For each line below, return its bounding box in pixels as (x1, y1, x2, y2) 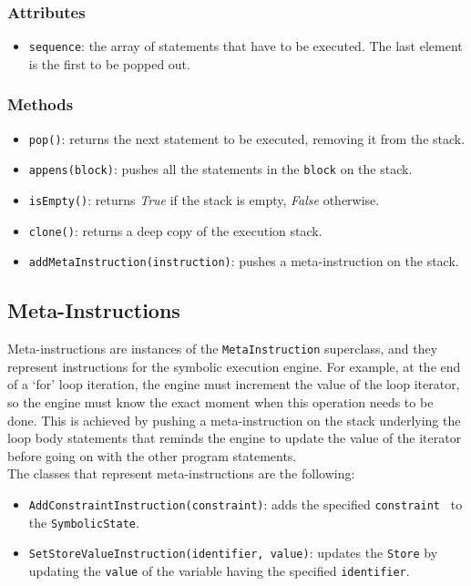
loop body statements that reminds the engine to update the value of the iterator (7, 428, 462, 447)
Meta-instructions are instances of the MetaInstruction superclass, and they (7, 339, 438, 358)
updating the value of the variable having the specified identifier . (28, 560, 410, 580)
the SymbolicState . (28, 512, 139, 531)
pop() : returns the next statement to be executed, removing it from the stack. (28, 129, 466, 148)
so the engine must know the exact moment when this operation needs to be (7, 393, 434, 412)
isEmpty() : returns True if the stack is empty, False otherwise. (28, 190, 380, 209)
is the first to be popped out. (28, 54, 190, 73)
